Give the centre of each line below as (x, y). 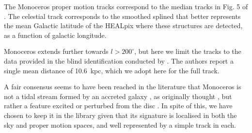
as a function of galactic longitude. (55, 35)
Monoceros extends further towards (56, 51)
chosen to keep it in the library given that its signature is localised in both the (120, 115)
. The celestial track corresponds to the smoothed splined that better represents (122, 16)
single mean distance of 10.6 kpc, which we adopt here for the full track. (112, 70)
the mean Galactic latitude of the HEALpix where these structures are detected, (123, 25)
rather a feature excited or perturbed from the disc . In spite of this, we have (118, 106)
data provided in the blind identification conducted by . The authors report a (119, 60)
